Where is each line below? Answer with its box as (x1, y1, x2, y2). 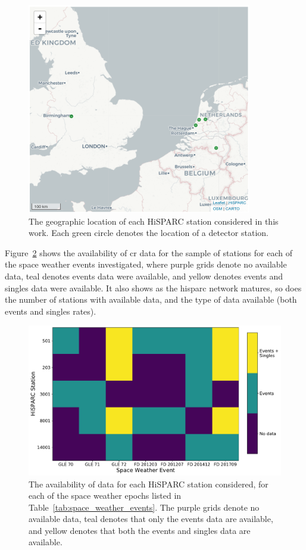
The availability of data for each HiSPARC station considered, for (29, 477, 268, 490)
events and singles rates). (5, 304, 96, 317)
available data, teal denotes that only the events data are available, (29, 512, 273, 525)
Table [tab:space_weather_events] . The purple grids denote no (29, 501, 260, 513)
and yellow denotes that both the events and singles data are (29, 524, 251, 536)
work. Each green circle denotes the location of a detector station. (29, 226, 268, 239)
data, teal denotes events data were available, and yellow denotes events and (5, 269, 283, 282)
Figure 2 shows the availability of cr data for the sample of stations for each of (5, 246, 292, 259)
